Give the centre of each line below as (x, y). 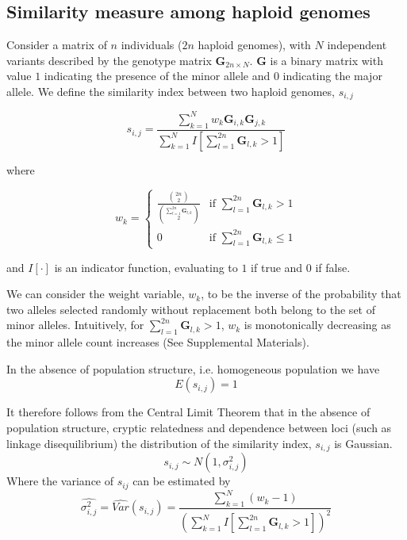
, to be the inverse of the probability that (301, 294)
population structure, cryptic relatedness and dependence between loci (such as (199, 428)
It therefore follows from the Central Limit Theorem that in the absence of (188, 412)
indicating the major (332, 76)
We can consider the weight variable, (96, 294)
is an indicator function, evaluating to (146, 267)
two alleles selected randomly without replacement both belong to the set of (191, 309)
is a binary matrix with (326, 60)
